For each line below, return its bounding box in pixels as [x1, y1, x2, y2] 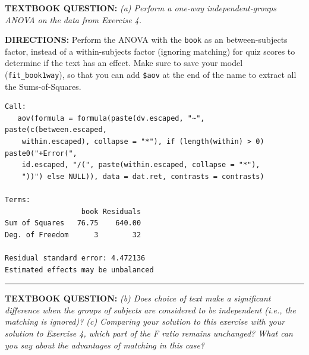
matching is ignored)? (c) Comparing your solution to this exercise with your [5, 315, 285, 328]
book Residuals [81, 207, 141, 216]
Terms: [5, 196, 30, 205]
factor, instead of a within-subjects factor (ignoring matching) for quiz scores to [5, 45, 295, 57]
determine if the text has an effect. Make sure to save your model [5, 56, 243, 69]
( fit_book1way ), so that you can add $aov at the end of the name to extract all [5, 68, 297, 81]
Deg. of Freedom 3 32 [5, 230, 141, 239]
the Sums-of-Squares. [5, 80, 81, 92]
